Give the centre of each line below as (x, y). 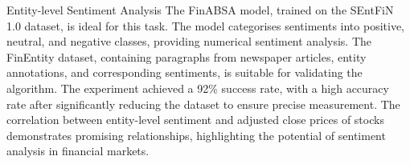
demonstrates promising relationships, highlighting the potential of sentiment (196, 135)
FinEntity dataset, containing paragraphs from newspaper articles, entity (187, 56)
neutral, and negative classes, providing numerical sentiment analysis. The (189, 41)
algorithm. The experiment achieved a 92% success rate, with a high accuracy (198, 88)
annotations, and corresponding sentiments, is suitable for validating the (184, 72)
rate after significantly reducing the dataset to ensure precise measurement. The (203, 104)
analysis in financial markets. (78, 151)
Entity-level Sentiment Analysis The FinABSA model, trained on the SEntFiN (200, 10)
